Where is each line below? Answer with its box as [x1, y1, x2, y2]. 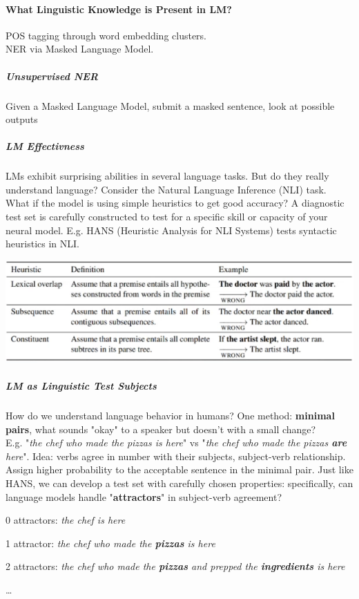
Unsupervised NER [6, 68, 98, 83]
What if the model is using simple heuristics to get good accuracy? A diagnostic [6, 196, 345, 210]
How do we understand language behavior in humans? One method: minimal [6, 408, 335, 423]
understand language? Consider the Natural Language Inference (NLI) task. [6, 182, 327, 196]
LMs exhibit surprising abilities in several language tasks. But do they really [6, 169, 329, 183]
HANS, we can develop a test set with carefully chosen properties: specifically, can [6, 476, 353, 491]
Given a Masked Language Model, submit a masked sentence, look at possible [6, 98, 335, 113]
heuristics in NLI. [6, 236, 79, 251]
